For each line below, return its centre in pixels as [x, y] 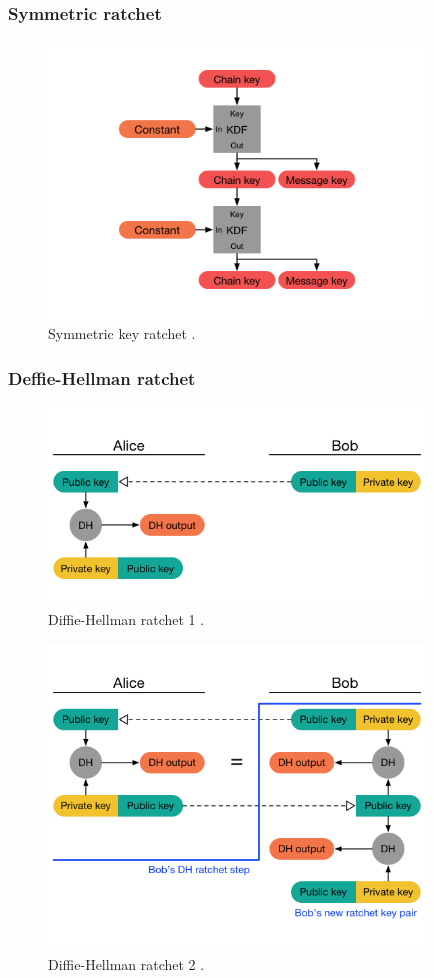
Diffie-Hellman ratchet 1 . [126, 619]
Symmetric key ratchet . [122, 333]
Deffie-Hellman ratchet [102, 377]
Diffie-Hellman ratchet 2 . [126, 963]
